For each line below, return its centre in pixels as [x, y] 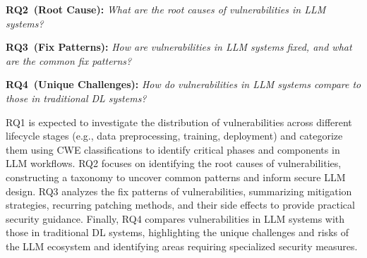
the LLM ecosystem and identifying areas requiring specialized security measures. [182, 246]
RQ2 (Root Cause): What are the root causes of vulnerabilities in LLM [166, 9]
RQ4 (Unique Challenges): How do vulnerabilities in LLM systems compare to [183, 84]
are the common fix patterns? [69, 60]
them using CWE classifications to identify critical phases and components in [173, 149]
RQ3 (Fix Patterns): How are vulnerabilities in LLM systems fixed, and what [179, 47]
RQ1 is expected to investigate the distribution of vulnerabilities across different [179, 122]
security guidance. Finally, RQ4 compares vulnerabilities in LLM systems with [175, 218]
